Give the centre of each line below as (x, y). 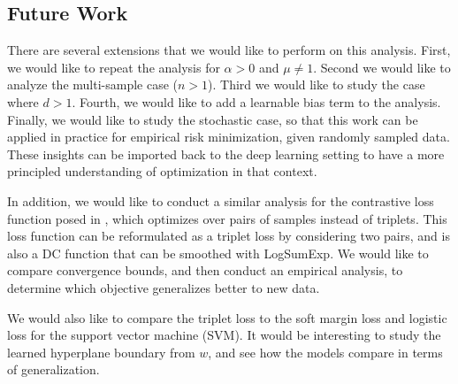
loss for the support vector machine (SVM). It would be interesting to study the (224, 335)
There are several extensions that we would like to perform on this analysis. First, (229, 50)
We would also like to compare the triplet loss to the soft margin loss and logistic (227, 317)
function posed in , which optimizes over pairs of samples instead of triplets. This (227, 218)
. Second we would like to (382, 67)
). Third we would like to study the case (317, 84)
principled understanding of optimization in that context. (162, 171)
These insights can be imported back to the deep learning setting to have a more (226, 154)
